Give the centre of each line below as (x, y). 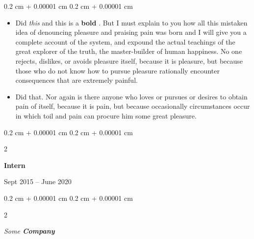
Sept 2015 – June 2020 (38, 181)
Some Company (29, 231)
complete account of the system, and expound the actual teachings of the (125, 41)
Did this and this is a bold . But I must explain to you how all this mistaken (131, 22)
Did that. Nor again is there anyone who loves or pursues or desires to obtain (131, 96)
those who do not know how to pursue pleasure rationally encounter (117, 70)
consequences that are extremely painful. (76, 80)
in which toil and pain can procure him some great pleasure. (106, 115)
